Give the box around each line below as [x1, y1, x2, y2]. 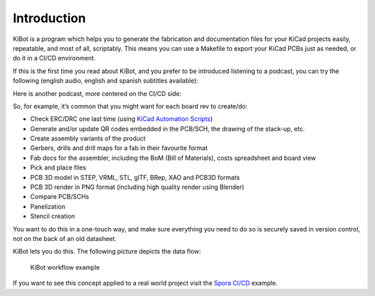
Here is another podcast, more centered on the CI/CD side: [12, 89, 182, 97]
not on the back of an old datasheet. [12, 234, 117, 242]
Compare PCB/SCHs [30, 192, 90, 201]
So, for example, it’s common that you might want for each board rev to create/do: [12, 101, 248, 110]
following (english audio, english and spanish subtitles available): [12, 76, 199, 85]
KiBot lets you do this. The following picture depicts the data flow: [12, 247, 201, 256]
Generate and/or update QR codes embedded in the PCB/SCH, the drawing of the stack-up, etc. [30, 124, 306, 133]
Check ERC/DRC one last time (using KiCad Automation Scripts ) [30, 115, 213, 123]
